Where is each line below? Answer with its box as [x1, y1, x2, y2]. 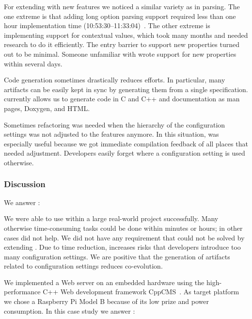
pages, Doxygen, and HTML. [4, 103, 90, 113]
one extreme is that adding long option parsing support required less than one [4, 11, 236, 21]
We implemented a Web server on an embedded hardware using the [4, 277, 205, 287]
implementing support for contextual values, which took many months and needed [4, 30, 248, 40]
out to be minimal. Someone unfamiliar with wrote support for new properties [4, 48, 236, 59]
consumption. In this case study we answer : [4, 305, 135, 316]
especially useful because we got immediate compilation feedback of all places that [4, 138, 248, 148]
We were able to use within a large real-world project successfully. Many [4, 213, 219, 223]
